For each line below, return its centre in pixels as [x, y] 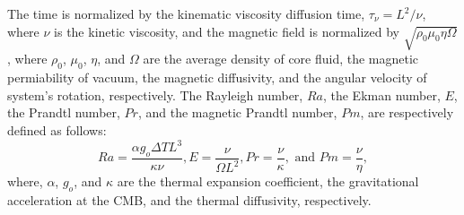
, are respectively [407, 112]
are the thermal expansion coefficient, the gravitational [268, 181]
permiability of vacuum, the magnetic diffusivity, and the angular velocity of [217, 77]
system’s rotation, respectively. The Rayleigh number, [155, 95]
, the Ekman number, [381, 95]
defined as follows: [57, 129]
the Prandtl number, [64, 112]
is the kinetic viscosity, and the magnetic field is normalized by [227, 31]
